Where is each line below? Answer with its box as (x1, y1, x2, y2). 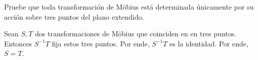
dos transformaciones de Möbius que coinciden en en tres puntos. (35, 28, 237, 39)
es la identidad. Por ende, (169, 38, 248, 48)
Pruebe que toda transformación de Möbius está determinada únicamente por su (4, 2, 254, 12)
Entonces (4, 38, 32, 48)
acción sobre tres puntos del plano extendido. (4, 11, 144, 22)
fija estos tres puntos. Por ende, (52, 38, 150, 48)
